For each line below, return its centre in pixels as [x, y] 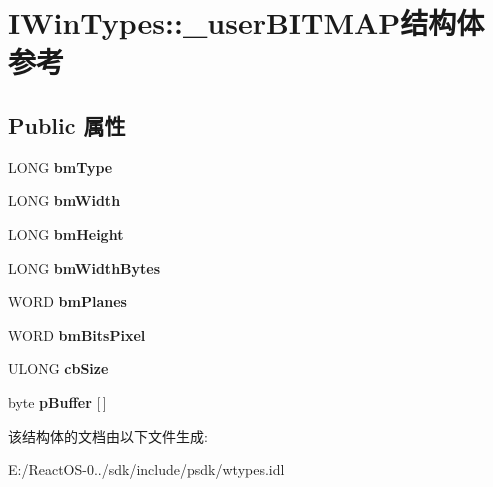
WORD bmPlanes [67, 301]
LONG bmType [60, 166]
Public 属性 [67, 124]
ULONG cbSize [58, 368]
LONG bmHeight [66, 233]
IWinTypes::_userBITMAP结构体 [246, 22]
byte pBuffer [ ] [57, 401]
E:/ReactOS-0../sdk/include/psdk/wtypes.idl [146, 469]
